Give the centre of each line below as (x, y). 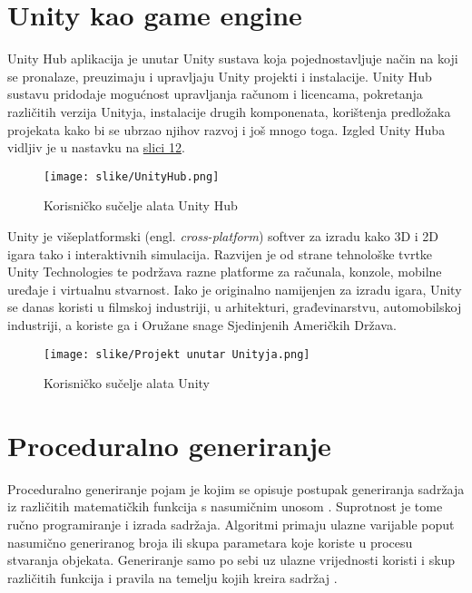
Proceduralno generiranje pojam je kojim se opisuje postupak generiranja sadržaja (236, 488)
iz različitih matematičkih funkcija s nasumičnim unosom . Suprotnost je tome (225, 506)
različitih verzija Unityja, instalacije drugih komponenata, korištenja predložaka (229, 111)
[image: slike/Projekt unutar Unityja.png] (177, 354)
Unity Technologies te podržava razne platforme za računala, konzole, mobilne (225, 272)
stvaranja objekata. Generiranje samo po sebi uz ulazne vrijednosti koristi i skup (231, 560)
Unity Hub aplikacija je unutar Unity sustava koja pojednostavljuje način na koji (233, 58)
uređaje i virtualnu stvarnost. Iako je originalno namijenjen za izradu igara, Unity (235, 289)
